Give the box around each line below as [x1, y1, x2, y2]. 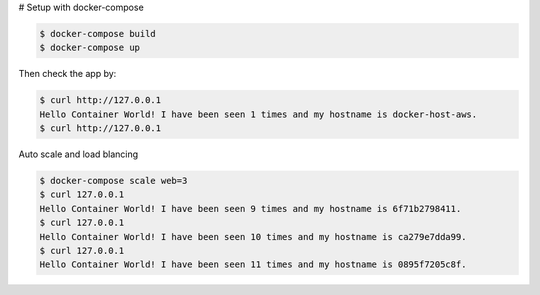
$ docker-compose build [39, 28, 157, 39]
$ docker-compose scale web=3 [39, 175, 188, 187]
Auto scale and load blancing [18, 148, 139, 160]
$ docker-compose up [39, 42, 140, 54]
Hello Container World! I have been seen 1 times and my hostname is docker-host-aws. [39, 108, 478, 120]
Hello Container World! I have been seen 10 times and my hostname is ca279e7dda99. [39, 231, 467, 242]
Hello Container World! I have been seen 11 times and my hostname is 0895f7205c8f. [39, 259, 467, 270]
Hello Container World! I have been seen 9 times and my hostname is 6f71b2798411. [39, 203, 462, 214]
